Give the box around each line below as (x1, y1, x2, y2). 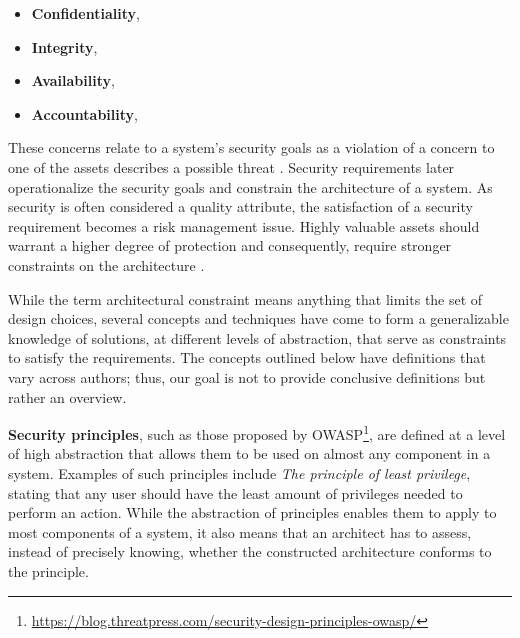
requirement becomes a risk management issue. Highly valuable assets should (8, 215, 480, 236)
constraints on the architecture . (8, 254, 205, 275)
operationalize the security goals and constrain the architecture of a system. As (8, 176, 493, 197)
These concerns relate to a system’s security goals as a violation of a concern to (8, 137, 495, 158)
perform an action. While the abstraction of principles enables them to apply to (8, 502, 497, 523)
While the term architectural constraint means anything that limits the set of (8, 288, 483, 309)
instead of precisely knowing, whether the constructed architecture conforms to (8, 541, 492, 562)
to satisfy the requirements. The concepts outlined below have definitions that (8, 347, 486, 368)
